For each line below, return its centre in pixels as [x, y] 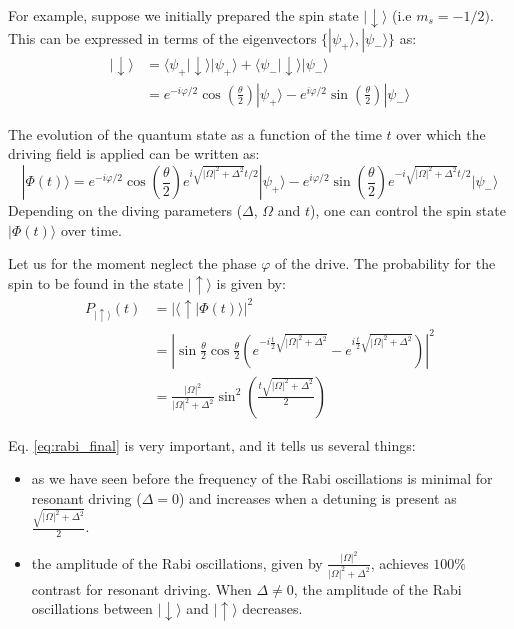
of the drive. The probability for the [385, 263]
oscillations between [92, 608]
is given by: [251, 282]
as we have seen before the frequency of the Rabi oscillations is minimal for [262, 478]
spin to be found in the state [96, 282]
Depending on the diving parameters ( [125, 210]
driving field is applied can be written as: [134, 153]
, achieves [399, 562]
